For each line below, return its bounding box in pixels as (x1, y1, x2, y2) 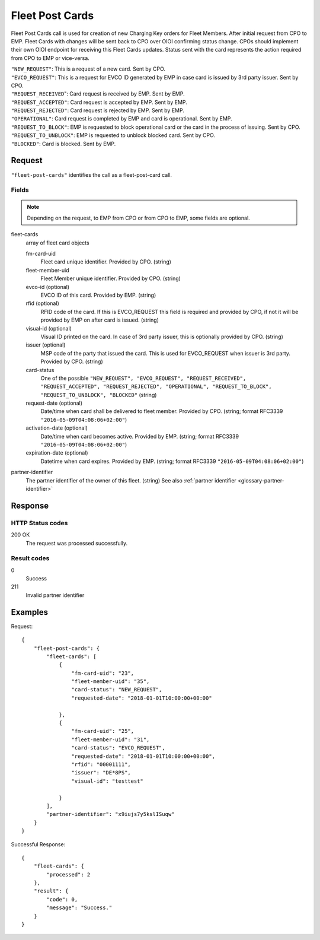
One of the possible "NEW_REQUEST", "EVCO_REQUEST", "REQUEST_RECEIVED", (40, 374, 247, 382)
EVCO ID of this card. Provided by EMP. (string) (40, 291, 156, 298)
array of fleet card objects (25, 239, 89, 246)
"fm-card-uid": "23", (71, 669, 135, 677)
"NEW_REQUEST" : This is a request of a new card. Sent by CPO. (11, 65, 166, 72)
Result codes (11, 554, 50, 563)
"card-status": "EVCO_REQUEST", (71, 745, 165, 751)
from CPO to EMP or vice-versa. (11, 54, 90, 62)
